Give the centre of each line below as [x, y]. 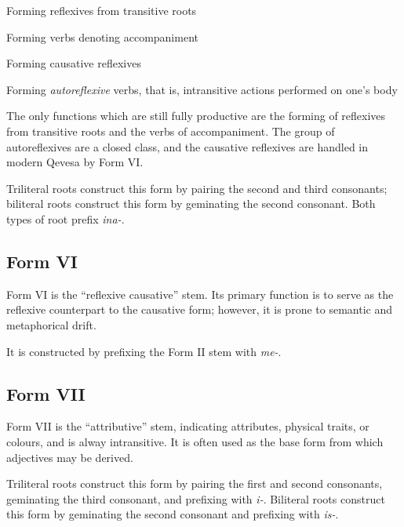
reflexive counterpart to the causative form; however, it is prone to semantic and [199, 309]
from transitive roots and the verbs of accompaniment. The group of [171, 131]
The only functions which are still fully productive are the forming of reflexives [196, 116]
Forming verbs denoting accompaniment [102, 36]
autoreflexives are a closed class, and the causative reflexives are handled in [187, 146]
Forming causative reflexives [74, 63]
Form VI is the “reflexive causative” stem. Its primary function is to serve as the [200, 294]
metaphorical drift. [51, 324]
